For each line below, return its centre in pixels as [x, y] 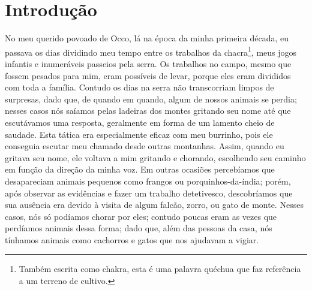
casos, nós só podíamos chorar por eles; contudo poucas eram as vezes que [141, 216]
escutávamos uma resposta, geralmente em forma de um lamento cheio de [140, 122]
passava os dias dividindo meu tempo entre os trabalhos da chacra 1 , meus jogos [151, 51]
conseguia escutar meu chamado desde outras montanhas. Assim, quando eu [145, 146]
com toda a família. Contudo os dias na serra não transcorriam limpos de [139, 87]
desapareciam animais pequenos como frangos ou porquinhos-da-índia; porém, [148, 181]
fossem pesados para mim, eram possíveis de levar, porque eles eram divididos [148, 75]
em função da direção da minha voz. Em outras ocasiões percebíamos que [140, 169]
